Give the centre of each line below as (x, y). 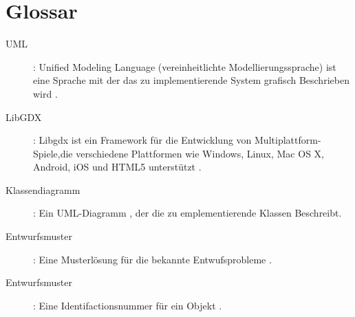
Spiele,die (53, 153)
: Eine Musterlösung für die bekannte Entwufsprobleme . (152, 259)
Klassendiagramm (43, 189)
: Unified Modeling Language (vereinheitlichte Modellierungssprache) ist (185, 66)
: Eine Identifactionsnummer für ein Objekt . (128, 305)
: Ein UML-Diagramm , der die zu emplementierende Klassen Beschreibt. (187, 213)
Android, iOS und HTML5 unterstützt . (117, 167)
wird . (45, 93)
